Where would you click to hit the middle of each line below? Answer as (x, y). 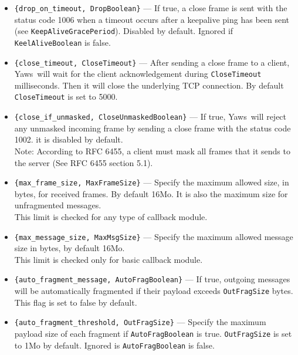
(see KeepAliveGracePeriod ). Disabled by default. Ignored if (124, 31)
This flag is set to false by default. (76, 302)
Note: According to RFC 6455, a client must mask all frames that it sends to (152, 151)
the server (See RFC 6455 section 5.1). (84, 162)
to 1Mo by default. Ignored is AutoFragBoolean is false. (114, 345)
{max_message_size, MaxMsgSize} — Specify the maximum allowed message (154, 236)
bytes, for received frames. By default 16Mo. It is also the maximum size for (151, 193)
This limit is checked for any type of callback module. (111, 217)
